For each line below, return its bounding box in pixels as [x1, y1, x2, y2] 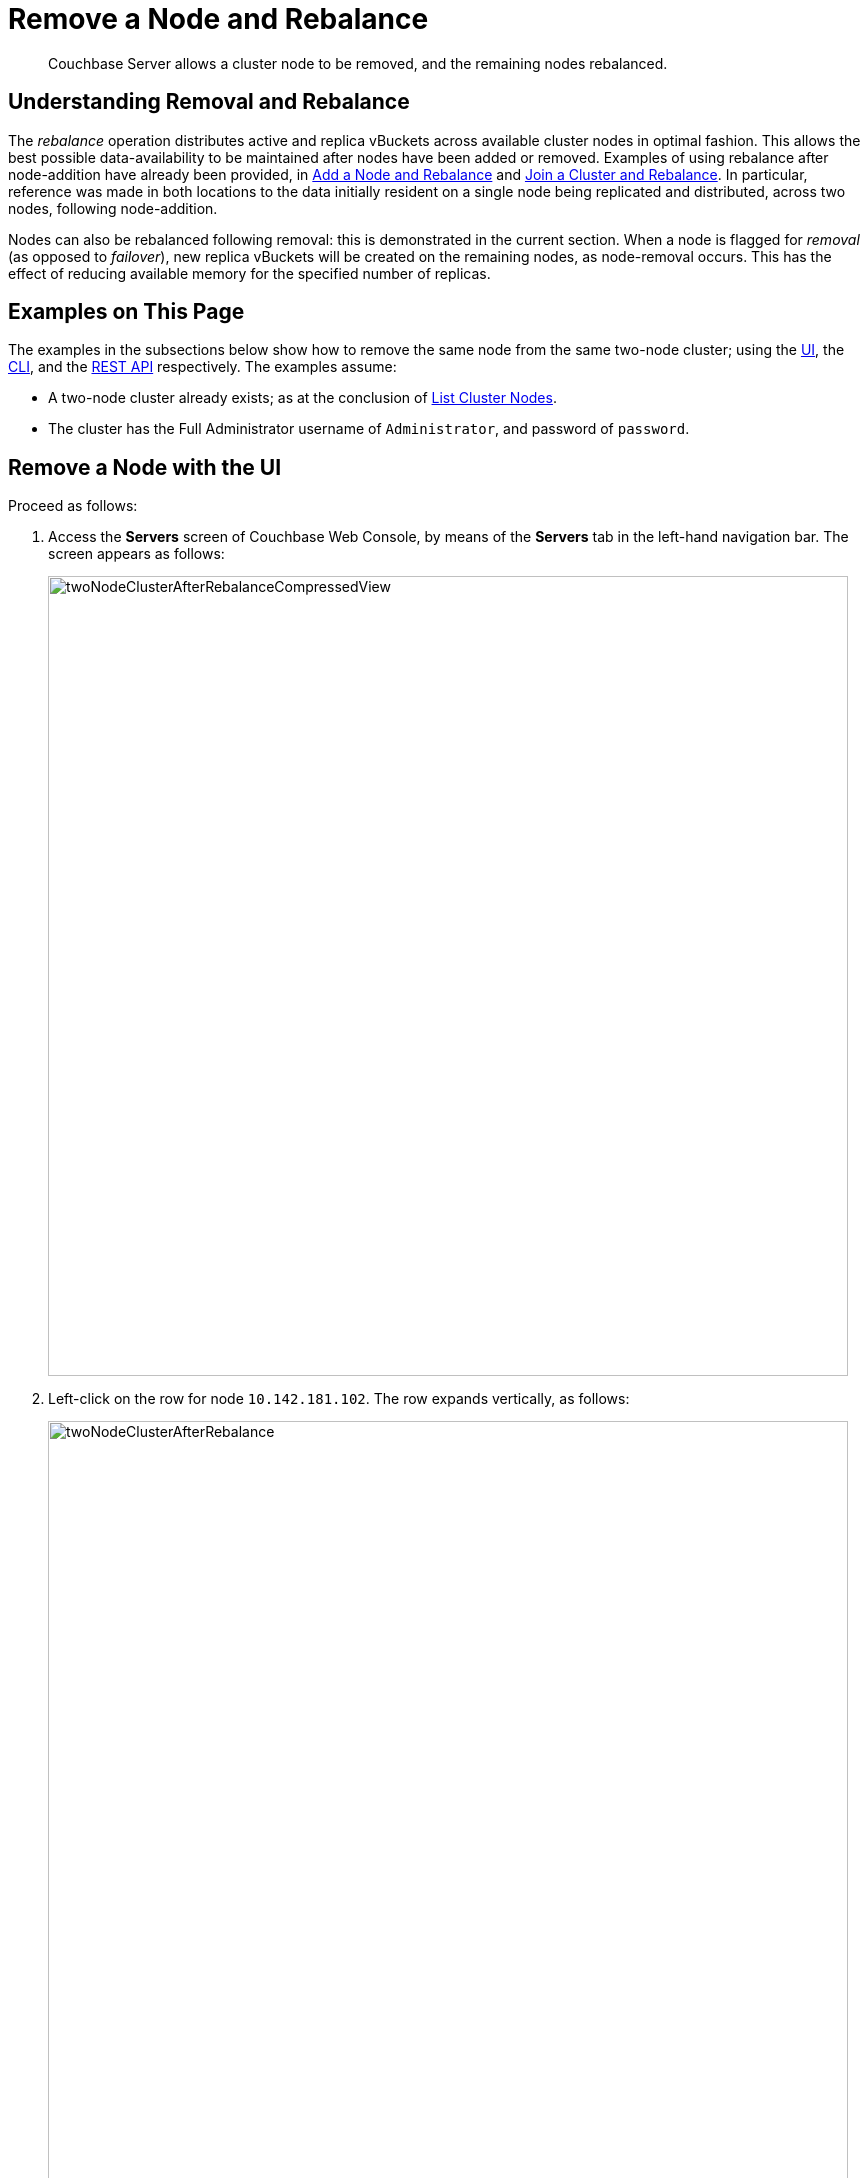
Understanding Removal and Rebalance [8, 89, 410, 115]
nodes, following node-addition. [8, 199, 218, 217]
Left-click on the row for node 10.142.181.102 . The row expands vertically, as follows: [48, 1390, 630, 1408]
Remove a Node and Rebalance [8, 2, 429, 36]
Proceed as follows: [8, 497, 138, 515]
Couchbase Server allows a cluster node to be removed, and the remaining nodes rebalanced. [48, 54, 668, 72]
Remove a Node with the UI [8, 454, 282, 480]
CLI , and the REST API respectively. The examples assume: [8, 358, 397, 376]
